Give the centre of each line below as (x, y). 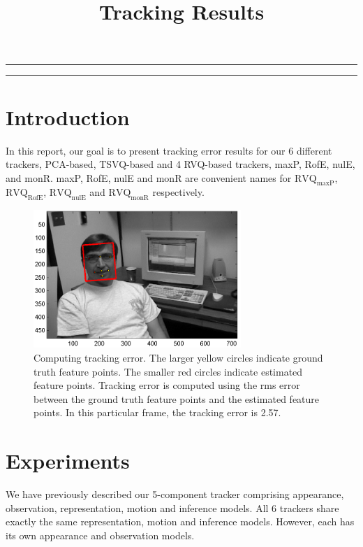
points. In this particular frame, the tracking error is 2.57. (157, 412)
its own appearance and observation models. (100, 535)
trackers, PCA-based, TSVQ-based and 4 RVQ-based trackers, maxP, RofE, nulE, (180, 164)
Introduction (68, 116)
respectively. (178, 192)
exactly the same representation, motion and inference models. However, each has (180, 521)
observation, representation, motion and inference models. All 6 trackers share (172, 507)
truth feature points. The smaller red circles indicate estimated (168, 371)
